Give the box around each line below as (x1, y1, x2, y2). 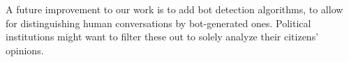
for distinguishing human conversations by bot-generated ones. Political (6, 15, 311, 30)
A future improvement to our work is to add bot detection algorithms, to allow (6, 2, 343, 16)
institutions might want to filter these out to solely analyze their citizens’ (6, 29, 319, 44)
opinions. (6, 42, 44, 57)
